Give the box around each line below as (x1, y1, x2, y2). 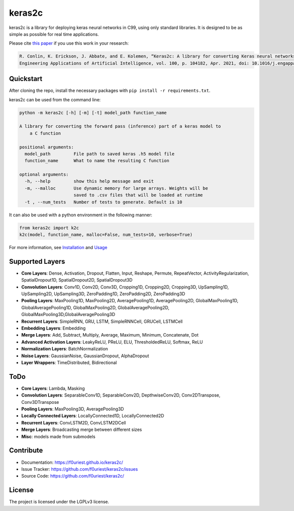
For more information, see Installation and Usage (9, 245, 108, 250)
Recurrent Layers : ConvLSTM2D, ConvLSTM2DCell (21, 420, 126, 426)
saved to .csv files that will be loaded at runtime (73, 192, 203, 198)
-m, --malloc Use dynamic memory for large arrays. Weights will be (24, 185, 208, 191)
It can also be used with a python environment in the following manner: (9, 212, 152, 218)
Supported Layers (9, 257, 66, 265)
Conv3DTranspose (21, 399, 59, 405)
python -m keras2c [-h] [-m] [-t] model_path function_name (19, 110, 167, 115)
